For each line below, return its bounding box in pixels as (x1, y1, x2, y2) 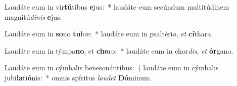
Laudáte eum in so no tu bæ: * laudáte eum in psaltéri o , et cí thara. (5, 28, 213, 39)
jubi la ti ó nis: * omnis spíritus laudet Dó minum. (5, 72, 152, 82)
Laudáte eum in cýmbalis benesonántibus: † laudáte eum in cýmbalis (5, 62, 219, 73)
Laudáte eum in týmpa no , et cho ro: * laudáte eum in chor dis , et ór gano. (5, 45, 233, 56)
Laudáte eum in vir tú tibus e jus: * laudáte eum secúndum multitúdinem (5, 2, 229, 12)
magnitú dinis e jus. (5, 11, 62, 22)
